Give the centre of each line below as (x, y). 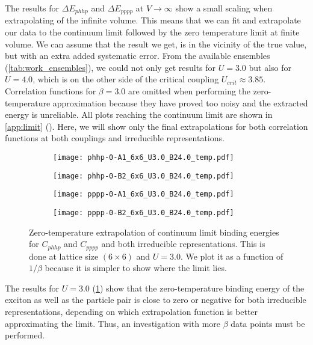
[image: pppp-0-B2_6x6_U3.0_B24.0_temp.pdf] (144, 212)
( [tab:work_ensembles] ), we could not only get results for (110, 67)
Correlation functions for (51, 91)
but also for (270, 67)
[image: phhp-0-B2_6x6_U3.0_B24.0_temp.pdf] (144, 176)
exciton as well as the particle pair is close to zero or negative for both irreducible (156, 300)
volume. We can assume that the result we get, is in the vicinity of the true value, (156, 44)
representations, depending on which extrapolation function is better (132, 312)
